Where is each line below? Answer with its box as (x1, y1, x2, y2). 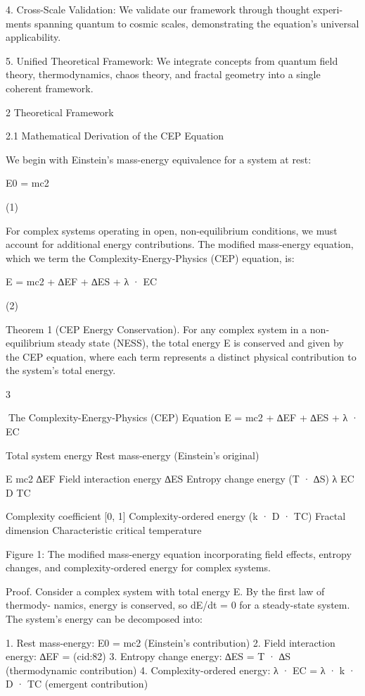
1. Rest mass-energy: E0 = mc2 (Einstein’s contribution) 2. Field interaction (6, 635, 335, 650)
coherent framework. (6, 80, 94, 95)
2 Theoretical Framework (6, 104, 114, 119)
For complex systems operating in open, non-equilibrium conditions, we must (6, 223, 338, 237)
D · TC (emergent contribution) (6, 676, 148, 691)
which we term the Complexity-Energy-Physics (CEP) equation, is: (6, 250, 295, 265)
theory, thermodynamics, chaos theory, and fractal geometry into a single (6, 67, 321, 82)
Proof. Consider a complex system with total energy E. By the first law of (6, 583, 325, 598)
